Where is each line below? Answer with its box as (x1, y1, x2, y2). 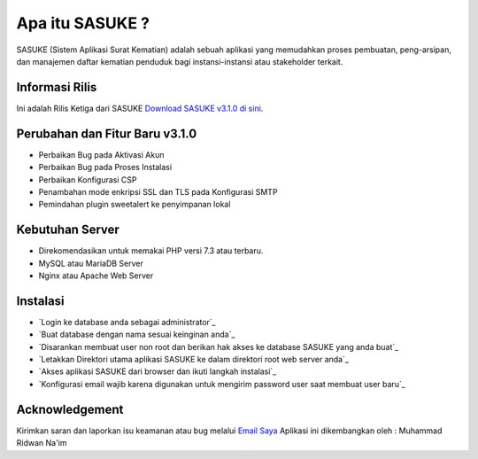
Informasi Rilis (16, 80, 97, 95)
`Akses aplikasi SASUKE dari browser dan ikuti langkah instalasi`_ (38, 366, 277, 377)
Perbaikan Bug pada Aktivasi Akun (38, 149, 165, 159)
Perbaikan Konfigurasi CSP (38, 174, 137, 185)
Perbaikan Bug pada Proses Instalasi (38, 162, 173, 173)
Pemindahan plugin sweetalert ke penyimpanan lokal (38, 199, 231, 210)
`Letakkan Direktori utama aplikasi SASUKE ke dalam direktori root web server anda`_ (38, 354, 350, 365)
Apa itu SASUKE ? (16, 13, 150, 33)
